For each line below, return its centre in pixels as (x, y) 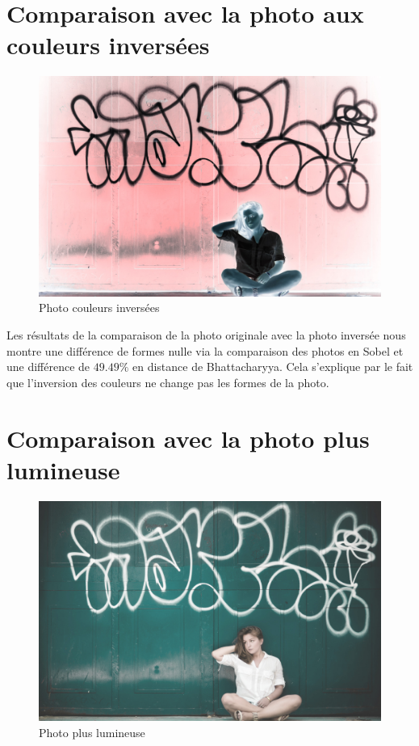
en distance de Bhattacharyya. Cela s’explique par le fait (272, 367)
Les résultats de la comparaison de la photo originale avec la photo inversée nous (206, 334)
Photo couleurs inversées (99, 308)
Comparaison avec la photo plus (188, 438)
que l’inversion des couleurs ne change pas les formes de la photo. (168, 382)
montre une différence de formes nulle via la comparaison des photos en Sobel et (205, 350)
